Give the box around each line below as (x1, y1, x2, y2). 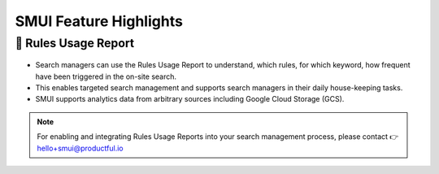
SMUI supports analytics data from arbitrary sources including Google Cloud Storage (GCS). (35, 94, 345, 104)
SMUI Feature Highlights (15, 12, 183, 30)
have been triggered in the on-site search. (35, 72, 177, 81)
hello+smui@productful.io (37, 143, 124, 153)
